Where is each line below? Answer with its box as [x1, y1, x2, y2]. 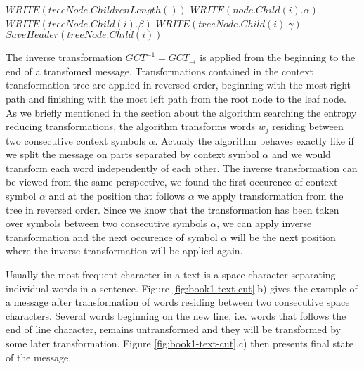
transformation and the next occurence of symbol [6, 229, 218, 244]
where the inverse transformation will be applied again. [6, 243, 243, 258]
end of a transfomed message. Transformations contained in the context [6, 63, 313, 78]
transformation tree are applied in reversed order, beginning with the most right [6, 77, 351, 92]
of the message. [6, 349, 72, 364]
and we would [271, 147, 331, 162]
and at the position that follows [48, 188, 186, 202]
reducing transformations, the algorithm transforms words [6, 119, 255, 134]
